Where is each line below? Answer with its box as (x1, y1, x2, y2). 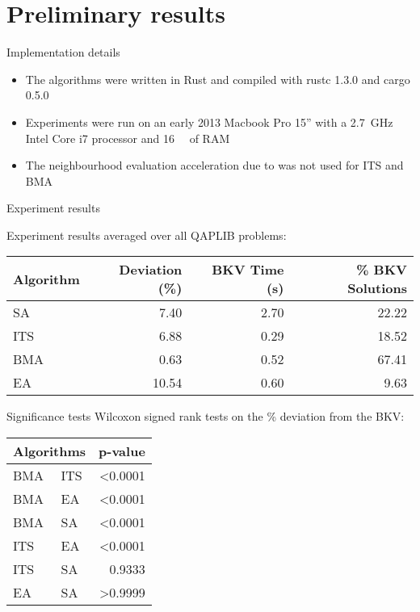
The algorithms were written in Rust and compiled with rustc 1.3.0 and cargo (25, 70, 410, 87)
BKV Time (212, 260, 284, 279)
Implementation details (6, 44, 120, 61)
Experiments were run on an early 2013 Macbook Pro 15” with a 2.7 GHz (25, 113, 393, 130)
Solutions (347, 279, 407, 298)
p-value (99, 442, 145, 461)
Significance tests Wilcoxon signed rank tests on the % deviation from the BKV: (6, 408, 405, 425)
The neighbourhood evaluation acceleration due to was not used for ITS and (25, 157, 404, 174)
